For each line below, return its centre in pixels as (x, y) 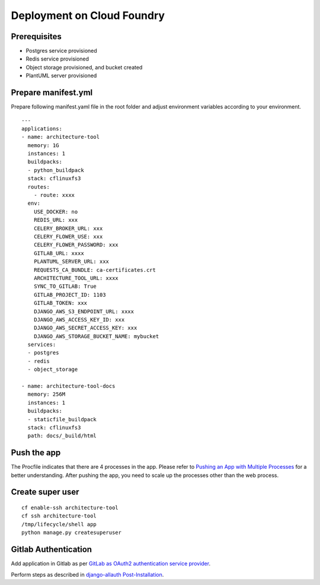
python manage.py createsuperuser (71, 533)
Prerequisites (36, 36)
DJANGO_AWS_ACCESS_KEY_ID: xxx (79, 319)
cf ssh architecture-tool (59, 516)
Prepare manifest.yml (52, 93)
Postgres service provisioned (61, 51)
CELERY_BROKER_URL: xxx (68, 228)
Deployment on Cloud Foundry (88, 15)
